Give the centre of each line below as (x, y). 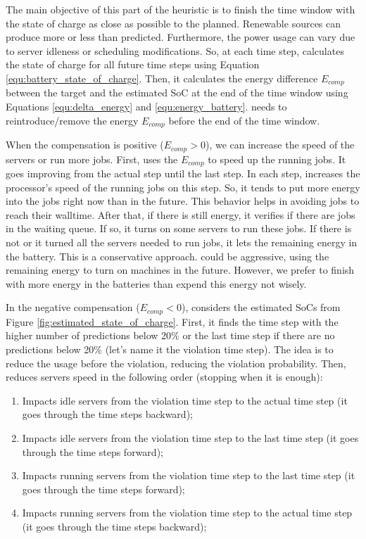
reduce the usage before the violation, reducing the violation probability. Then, (176, 363)
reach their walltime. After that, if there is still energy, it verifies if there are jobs (181, 214)
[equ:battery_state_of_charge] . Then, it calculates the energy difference (162, 78)
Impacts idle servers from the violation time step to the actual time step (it (185, 400)
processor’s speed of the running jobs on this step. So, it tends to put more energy (183, 187)
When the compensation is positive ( (85, 145)
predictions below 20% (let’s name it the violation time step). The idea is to (170, 349)
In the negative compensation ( (73, 307)
